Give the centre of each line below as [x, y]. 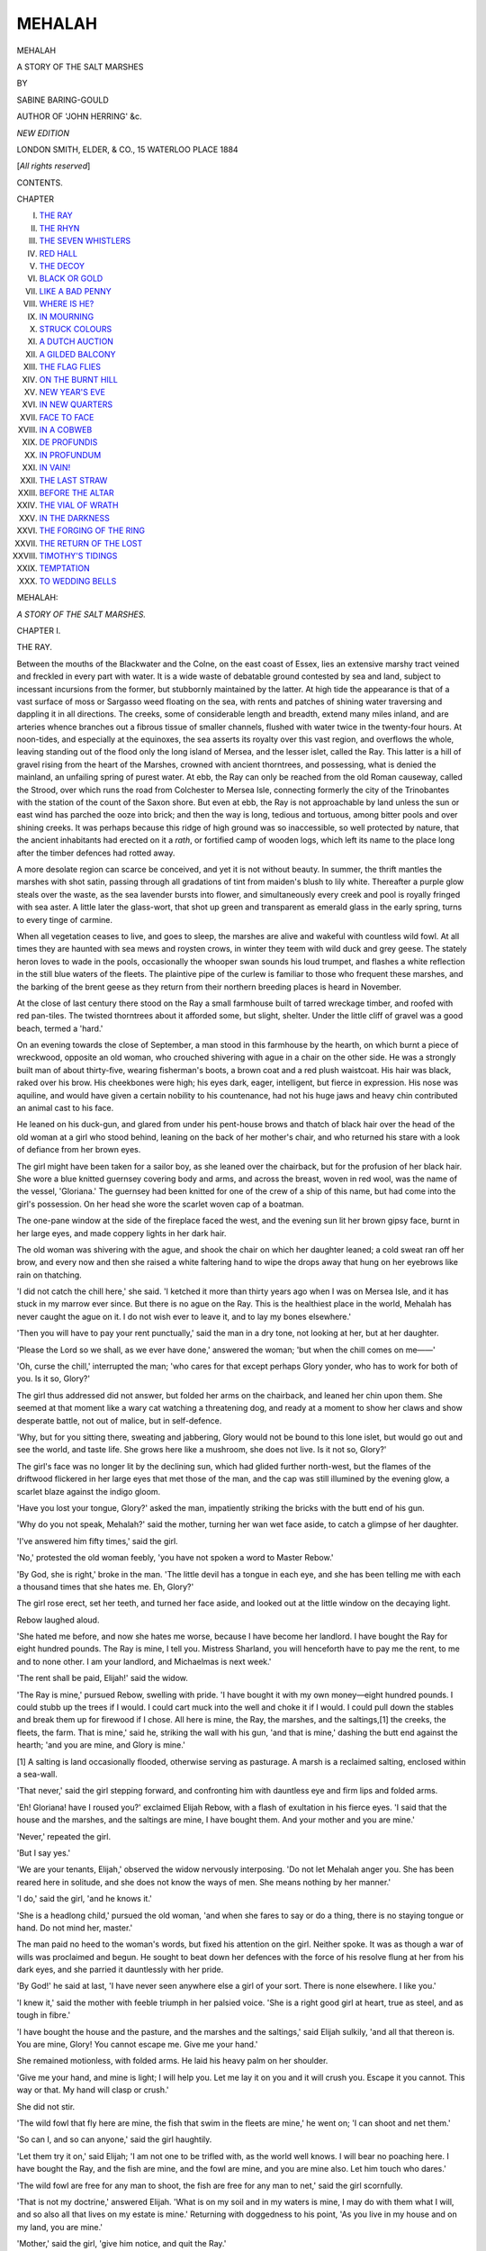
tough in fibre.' [44, 2015]
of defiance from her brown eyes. [79, 1150]
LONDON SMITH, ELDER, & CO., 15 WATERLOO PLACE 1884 [127, 149]
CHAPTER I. [39, 630]
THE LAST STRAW [73, 480]
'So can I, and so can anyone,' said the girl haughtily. [114, 2139]
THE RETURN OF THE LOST [91, 543]
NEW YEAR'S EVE [72, 392]
